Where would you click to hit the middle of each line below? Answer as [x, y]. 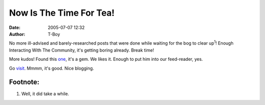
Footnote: [24, 82]
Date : [15, 27]
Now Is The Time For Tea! [62, 13]
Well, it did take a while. [45, 94]
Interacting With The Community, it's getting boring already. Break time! [81, 50]
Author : [17, 34]
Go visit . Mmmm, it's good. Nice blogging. [52, 68]
